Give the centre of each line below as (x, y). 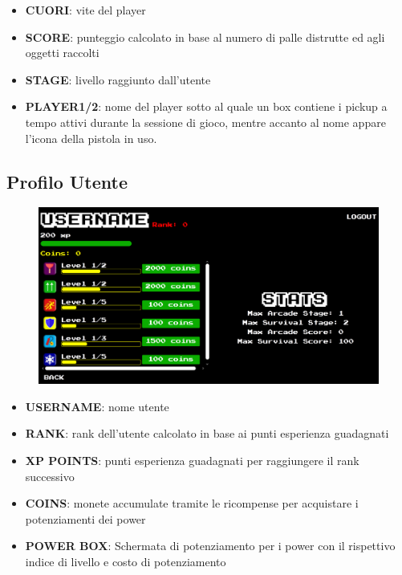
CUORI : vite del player (85, 10)
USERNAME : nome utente (97, 406)
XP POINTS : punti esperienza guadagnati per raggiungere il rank (192, 460)
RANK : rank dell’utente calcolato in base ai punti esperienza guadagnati (207, 433)
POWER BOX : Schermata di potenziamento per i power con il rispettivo (210, 546)
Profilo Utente (67, 181)
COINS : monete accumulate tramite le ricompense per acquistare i (192, 503)
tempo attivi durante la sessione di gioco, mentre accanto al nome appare (205, 122)
